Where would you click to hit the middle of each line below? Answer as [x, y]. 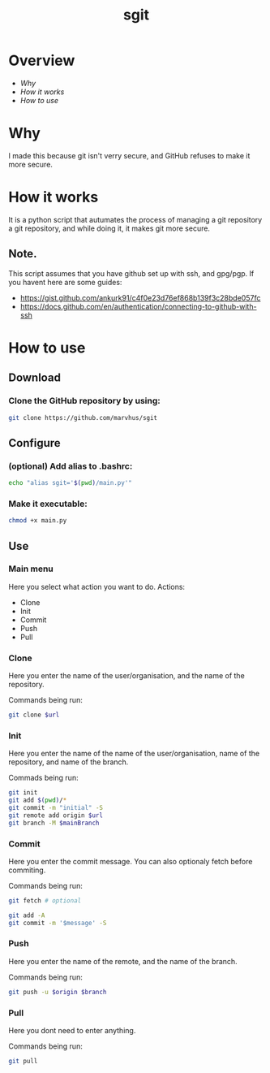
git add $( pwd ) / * [38, 800]
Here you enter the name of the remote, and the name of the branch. [123, 961]
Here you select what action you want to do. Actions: [96, 586]
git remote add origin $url [56, 815]
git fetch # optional [45, 900]
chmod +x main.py [38, 521]
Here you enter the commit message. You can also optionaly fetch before [131, 861]
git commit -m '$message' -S [58, 923]
